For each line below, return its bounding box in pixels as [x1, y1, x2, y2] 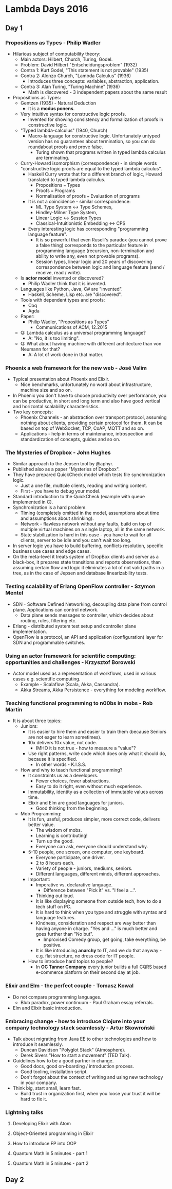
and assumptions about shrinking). [20, 515, 94, 521]
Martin [5, 706, 23, 713]
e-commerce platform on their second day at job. [35, 969, 140, 975]
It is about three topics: [12, 718, 62, 724]
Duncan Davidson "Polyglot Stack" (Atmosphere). [20, 1046, 126, 1053]
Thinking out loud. [35, 893, 74, 899]
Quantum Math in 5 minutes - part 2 [12, 1160, 89, 1166]
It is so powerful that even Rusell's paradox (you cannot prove [35, 236, 167, 242]
